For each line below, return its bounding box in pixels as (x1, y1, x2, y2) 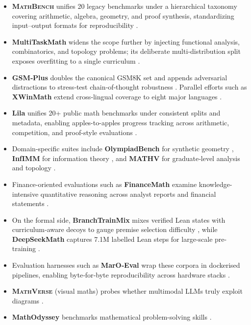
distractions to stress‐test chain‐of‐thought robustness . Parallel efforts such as (12, 82, 247, 92)
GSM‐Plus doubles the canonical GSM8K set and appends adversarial (12, 72, 227, 82)
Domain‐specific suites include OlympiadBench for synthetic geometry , (12, 143, 234, 154)
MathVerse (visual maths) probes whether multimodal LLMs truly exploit (12, 286, 243, 296)
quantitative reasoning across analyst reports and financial (40, 188, 216, 199)
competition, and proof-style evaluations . (12, 127, 137, 137)
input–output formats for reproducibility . (12, 20, 138, 30)
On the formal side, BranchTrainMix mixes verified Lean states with (12, 214, 226, 225)
